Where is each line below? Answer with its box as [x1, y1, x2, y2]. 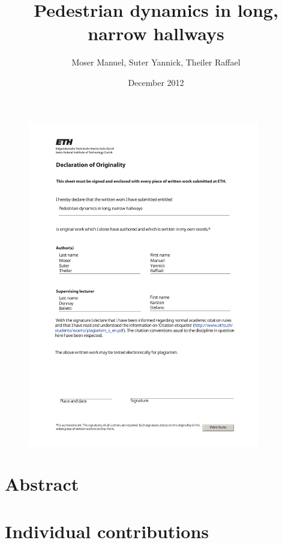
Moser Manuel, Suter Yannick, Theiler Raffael [71, 56, 241, 68]
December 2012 [128, 76, 184, 88]
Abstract [5, 472, 79, 496]
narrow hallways [88, 21, 224, 46]
